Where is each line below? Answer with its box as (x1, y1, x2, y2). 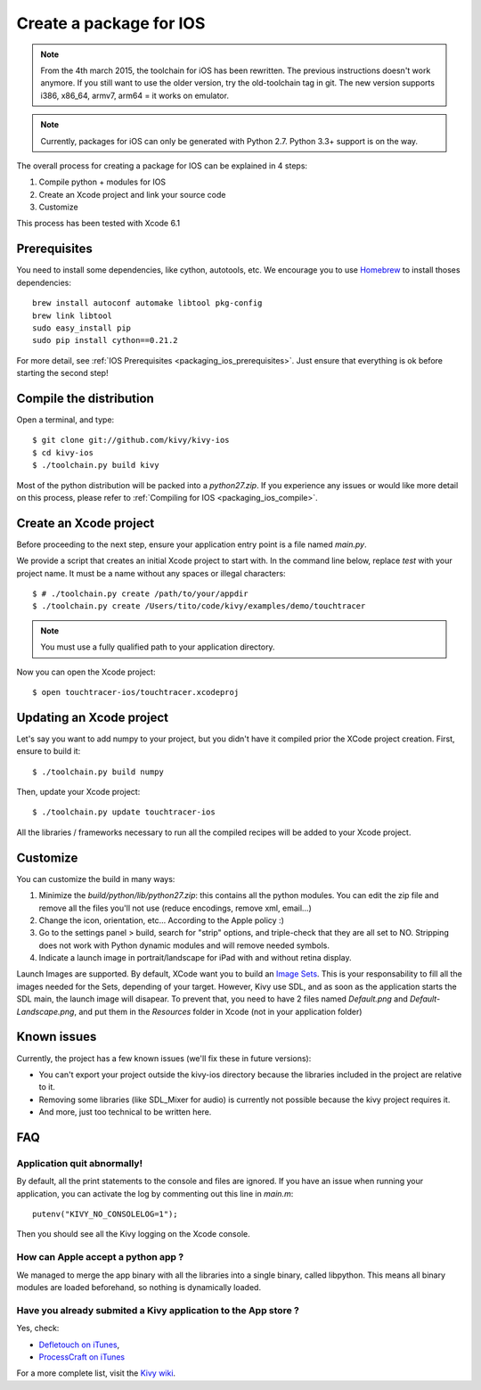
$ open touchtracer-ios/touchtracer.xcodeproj (32, 687, 240, 697)
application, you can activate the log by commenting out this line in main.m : (16, 1188, 294, 1198)
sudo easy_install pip (32, 323, 132, 333)
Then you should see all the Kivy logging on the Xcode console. (16, 1229, 250, 1239)
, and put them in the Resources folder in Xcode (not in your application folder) (74, 1006, 363, 1017)
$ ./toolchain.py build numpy (32, 766, 165, 777)
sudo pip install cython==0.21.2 (32, 335, 178, 346)
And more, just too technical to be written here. (38, 1107, 212, 1117)
